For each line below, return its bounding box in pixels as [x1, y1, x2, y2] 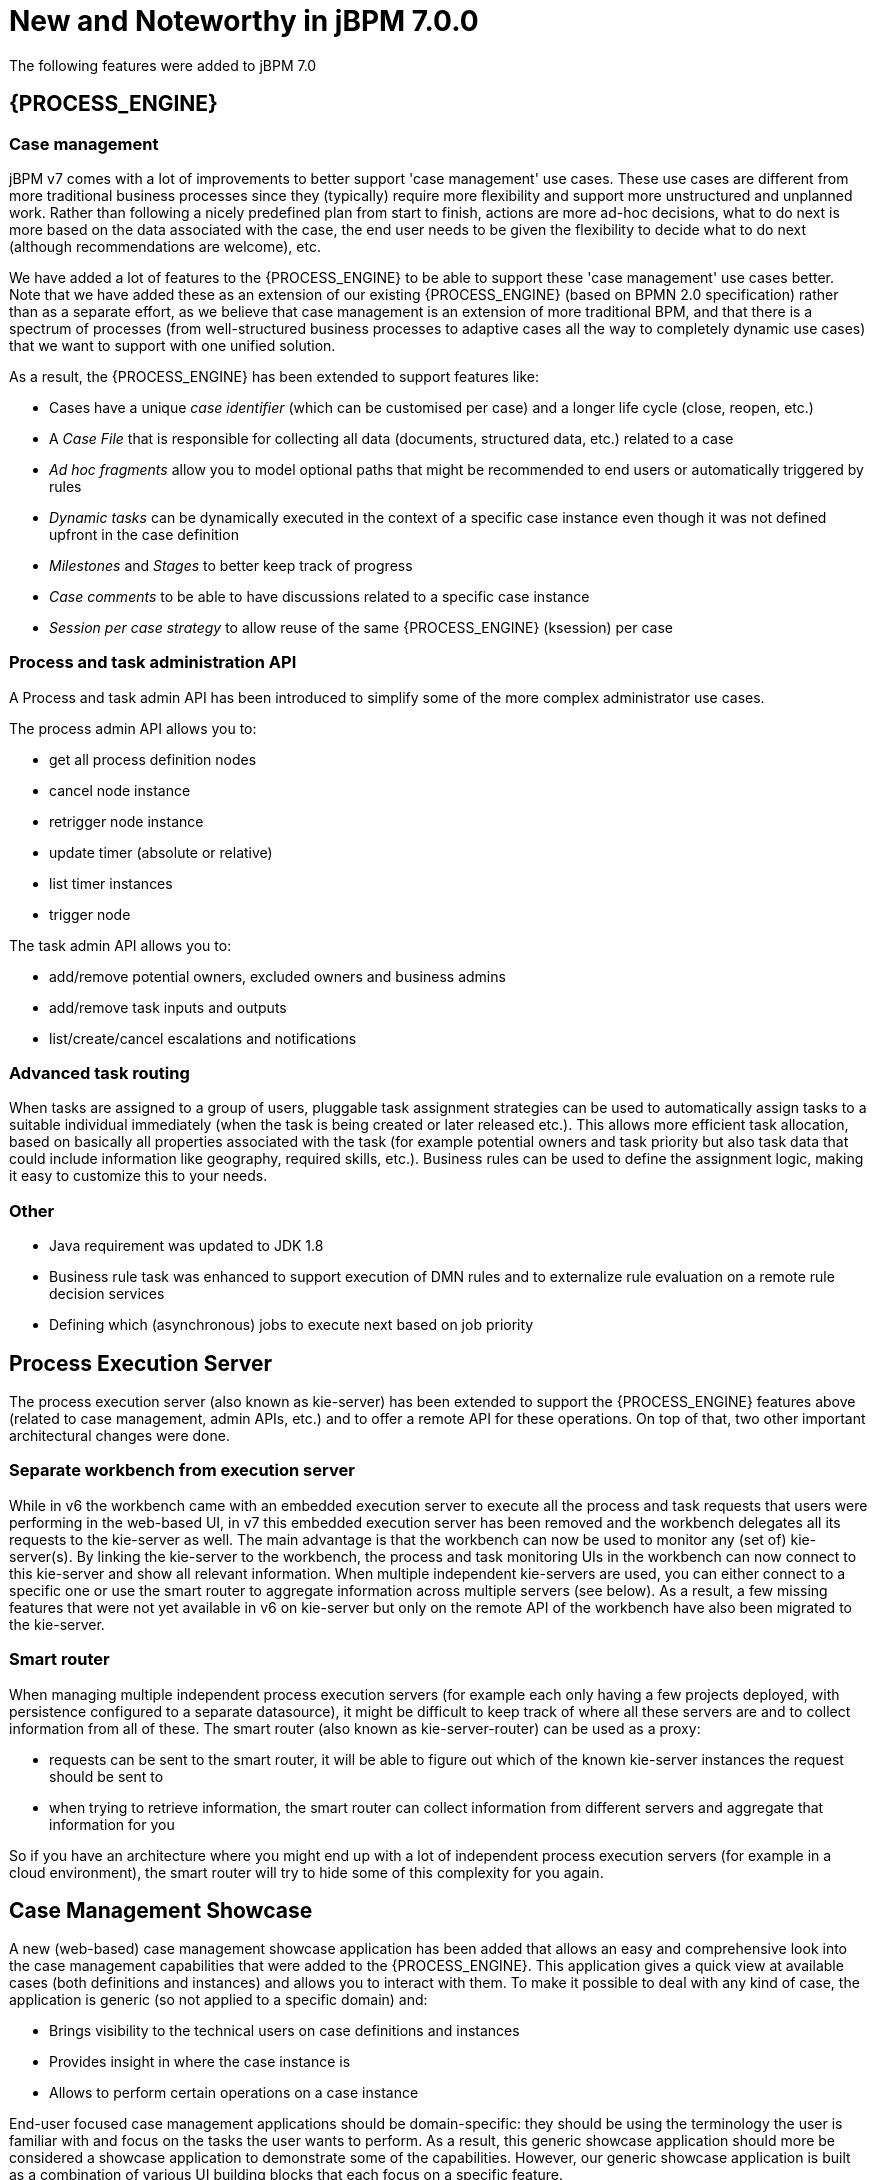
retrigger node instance [49, 812, 204, 830]
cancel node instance [49, 781, 191, 799]
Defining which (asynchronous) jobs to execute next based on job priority [49, 1316, 534, 1334]
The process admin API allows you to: [9, 719, 257, 737]
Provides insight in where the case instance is [49, 2053, 351, 2071]
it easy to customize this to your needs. [9, 1167, 268, 1185]
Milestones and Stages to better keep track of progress [49, 556, 413, 574]
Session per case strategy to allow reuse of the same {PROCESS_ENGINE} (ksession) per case [49, 618, 674, 636]
